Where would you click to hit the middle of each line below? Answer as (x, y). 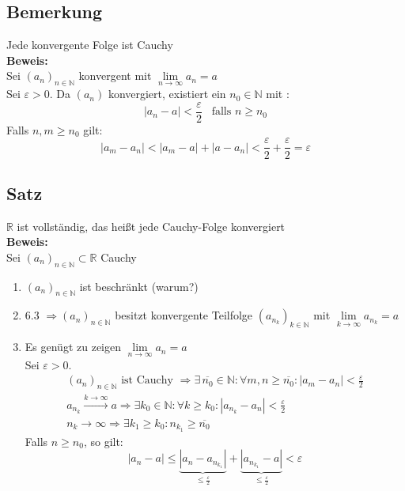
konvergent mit (115, 76)
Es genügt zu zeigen (73, 347)
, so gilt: (103, 441)
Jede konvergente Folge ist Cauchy (90, 45)
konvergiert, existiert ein (167, 94)
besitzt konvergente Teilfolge (184, 315)
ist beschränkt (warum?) (139, 286)
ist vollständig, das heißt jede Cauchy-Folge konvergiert (151, 226)
